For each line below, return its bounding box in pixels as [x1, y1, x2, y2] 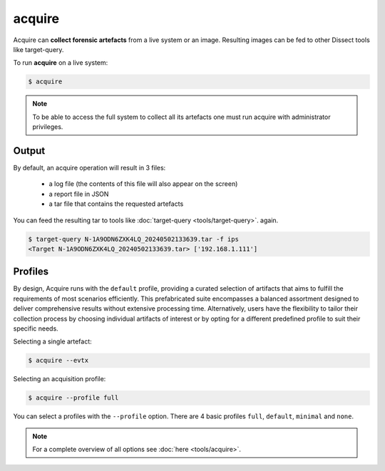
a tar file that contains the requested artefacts [48, 200, 184, 208]
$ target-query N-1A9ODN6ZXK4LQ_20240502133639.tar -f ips [28, 235, 239, 243]
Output [13, 145, 46, 157]
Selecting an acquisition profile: [13, 375, 106, 383]
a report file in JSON [48, 190, 109, 198]
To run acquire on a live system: [13, 58, 108, 67]
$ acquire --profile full [28, 394, 119, 402]
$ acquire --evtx [28, 356, 89, 365]
